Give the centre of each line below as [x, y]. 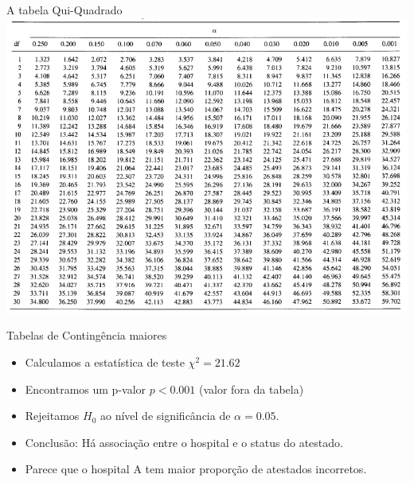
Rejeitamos [52, 416]
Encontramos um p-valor [86, 389]
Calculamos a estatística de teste [105, 362]
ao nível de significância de [165, 416]
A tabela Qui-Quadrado [64, 10]
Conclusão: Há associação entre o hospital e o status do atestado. [184, 442]
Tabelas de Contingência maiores [87, 335]
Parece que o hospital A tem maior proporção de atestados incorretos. [196, 469]
